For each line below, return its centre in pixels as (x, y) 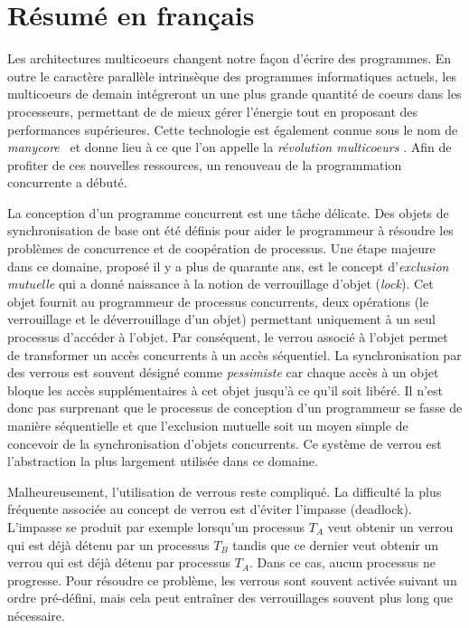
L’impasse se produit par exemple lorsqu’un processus (156, 526)
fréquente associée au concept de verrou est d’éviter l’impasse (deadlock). (210, 509)
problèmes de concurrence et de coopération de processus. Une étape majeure (221, 248)
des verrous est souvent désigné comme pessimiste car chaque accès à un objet (223, 372)
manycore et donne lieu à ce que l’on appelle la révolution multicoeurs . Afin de (230, 147)
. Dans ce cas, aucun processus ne (342, 562)
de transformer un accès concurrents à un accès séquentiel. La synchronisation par (234, 354)
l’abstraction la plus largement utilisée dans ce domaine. (163, 461)
